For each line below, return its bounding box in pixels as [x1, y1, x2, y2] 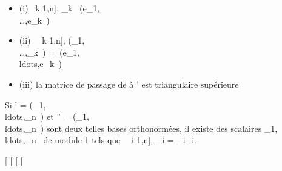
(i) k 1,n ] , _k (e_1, [19, 2, 100, 14]
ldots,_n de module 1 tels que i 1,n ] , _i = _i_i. [5, 134, 196, 146]
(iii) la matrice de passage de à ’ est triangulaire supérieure [19, 77, 239, 90]
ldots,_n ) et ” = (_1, [5, 110, 89, 123]
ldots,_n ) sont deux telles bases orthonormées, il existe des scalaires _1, [5, 121, 278, 134]
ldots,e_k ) [19, 57, 62, 70]
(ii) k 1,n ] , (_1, [19, 34, 85, 47]
